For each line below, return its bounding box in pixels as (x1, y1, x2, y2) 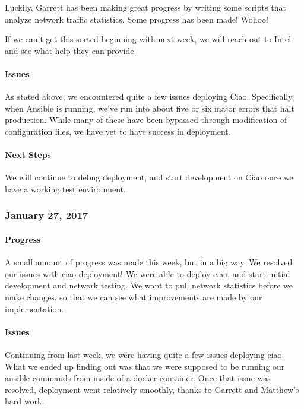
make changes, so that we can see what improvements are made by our (5, 290, 262, 303)
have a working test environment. (5, 182, 126, 195)
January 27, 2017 (5, 208, 88, 223)
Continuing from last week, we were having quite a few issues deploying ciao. (5, 348, 284, 360)
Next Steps (5, 148, 51, 161)
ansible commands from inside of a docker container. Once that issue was (5, 372, 271, 384)
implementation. (5, 302, 64, 315)
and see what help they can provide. (5, 44, 137, 56)
